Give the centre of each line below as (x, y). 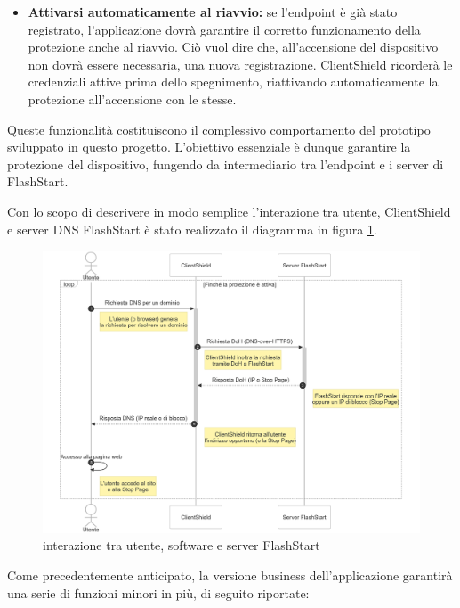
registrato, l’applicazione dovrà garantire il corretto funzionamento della (224, 29)
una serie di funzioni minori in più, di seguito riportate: (158, 592)
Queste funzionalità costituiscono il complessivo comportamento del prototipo (219, 129)
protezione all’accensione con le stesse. (132, 99)
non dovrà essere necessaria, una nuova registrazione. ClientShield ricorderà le (240, 64)
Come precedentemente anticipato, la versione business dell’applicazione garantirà (230, 575)
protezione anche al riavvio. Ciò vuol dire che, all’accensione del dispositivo (233, 47)
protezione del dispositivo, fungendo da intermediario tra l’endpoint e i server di (226, 164)
